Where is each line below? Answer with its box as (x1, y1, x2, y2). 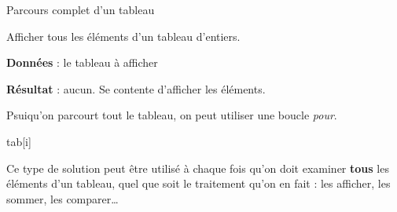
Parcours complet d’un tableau (6, 2, 155, 17)
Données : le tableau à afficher (6, 54, 158, 71)
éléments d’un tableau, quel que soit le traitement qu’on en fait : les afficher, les (6, 175, 391, 192)
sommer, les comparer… (6, 190, 119, 207)
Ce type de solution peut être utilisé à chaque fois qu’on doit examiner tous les (6, 159, 389, 176)
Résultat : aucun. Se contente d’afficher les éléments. (6, 80, 266, 97)
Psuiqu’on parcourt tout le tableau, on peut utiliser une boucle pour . (6, 107, 337, 123)
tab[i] (6, 133, 31, 149)
